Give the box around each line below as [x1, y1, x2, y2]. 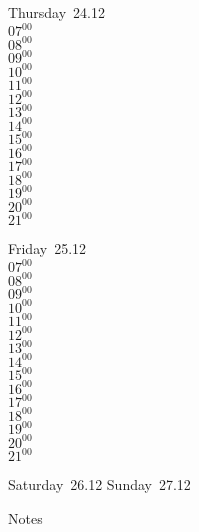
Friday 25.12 [8, 238, 87, 259]
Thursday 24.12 [8, 2, 105, 22]
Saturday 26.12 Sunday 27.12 [8, 474, 191, 495]
